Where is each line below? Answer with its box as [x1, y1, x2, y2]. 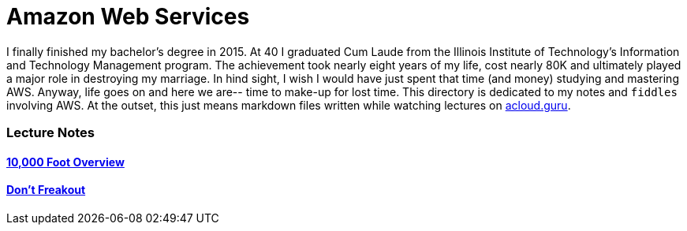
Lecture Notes [6, 125, 95, 141]
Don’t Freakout [6, 183, 86, 197]
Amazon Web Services [6, 3, 250, 30]
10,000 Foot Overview [6, 155, 125, 169]
